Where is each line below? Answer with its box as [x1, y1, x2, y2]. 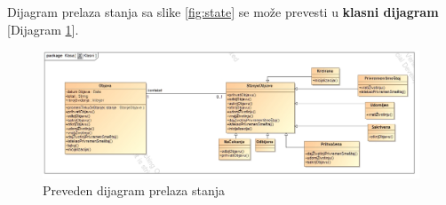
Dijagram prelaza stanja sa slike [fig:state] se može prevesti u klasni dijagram [7, 3, 439, 20]
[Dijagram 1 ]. [7, 20, 79, 38]
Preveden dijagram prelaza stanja [43, 181, 225, 200]
